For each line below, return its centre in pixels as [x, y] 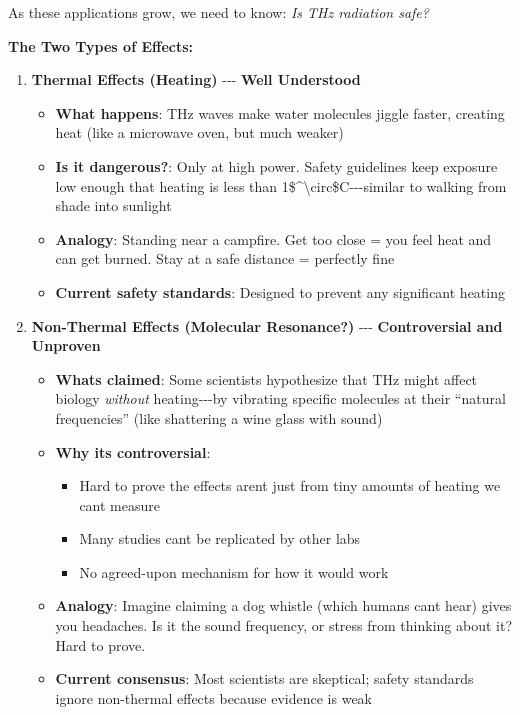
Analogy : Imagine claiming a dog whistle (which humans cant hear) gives [283, 605]
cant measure [119, 504]
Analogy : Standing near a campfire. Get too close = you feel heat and [273, 238]
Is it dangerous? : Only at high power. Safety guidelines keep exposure [276, 165]
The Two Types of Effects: [100, 45]
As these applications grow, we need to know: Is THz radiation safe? [218, 12]
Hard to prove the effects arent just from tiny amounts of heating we [290, 485]
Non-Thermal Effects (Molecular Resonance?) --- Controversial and [267, 325]
